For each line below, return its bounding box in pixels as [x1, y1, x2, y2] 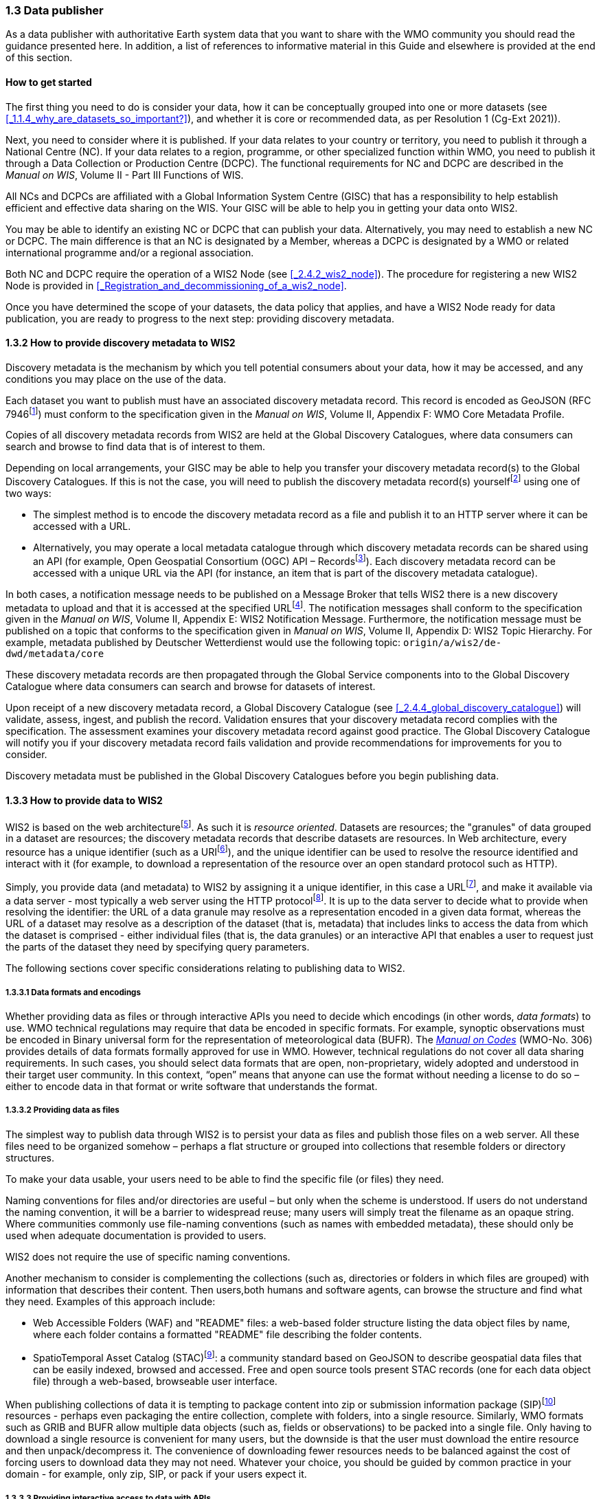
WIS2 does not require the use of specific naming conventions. [5, 1250, 291, 1263]
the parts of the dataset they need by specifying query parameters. [5, 941, 310, 953]
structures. [5, 1151, 54, 1164]
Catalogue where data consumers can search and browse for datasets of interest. [5, 680, 376, 693]
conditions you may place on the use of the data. [5, 373, 227, 385]
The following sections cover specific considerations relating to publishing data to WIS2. [5, 962, 405, 975]
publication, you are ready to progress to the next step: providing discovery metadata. [5, 312, 394, 324]
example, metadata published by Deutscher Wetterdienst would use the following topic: [5, 636, 401, 649]
